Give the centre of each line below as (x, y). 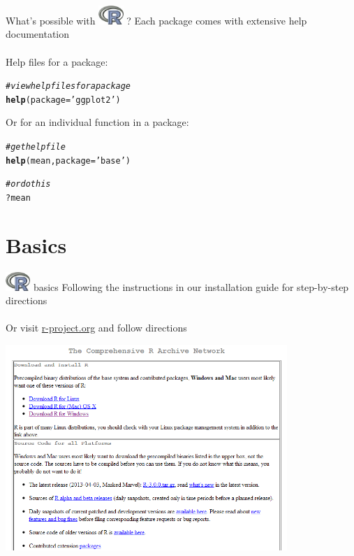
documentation (38, 34)
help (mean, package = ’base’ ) (68, 161)
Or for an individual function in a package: (97, 122)
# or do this (28, 184)
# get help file (36, 147)
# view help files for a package (68, 86)
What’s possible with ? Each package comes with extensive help (156, 20)
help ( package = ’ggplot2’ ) (63, 100)
